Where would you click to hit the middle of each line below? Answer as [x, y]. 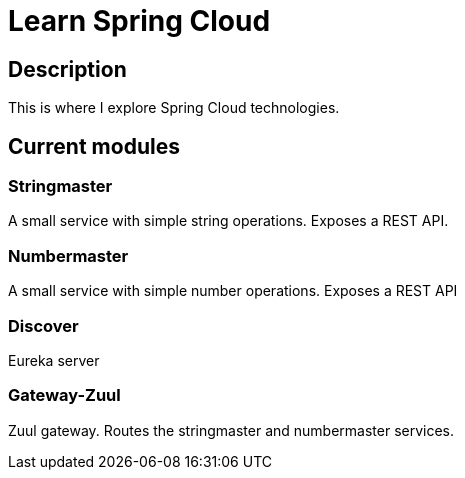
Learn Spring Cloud [139, 21]
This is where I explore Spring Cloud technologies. [174, 108]
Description [67, 69]
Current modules [94, 146]
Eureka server [54, 360]
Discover [43, 325]
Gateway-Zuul [64, 395]
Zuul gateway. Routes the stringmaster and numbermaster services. [231, 430]
